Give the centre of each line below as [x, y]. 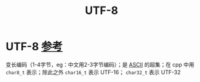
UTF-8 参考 [34, 47]
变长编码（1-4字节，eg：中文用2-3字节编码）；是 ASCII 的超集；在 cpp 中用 [100, 64]
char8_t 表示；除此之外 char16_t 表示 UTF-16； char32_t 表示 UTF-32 [93, 72]
